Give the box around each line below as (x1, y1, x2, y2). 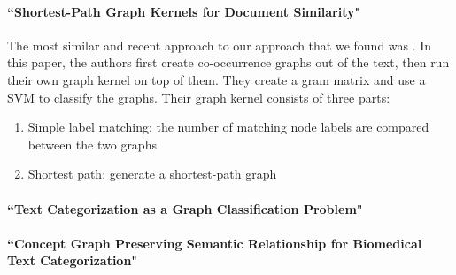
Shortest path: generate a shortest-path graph (27, 164, 277, 183)
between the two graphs (27, 134, 157, 153)
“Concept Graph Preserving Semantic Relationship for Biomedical (7, 233, 422, 252)
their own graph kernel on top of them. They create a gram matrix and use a (7, 70, 426, 88)
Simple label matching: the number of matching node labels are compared (27, 118, 429, 136)
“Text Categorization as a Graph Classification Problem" (7, 199, 363, 218)
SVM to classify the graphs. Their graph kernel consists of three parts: (7, 88, 390, 106)
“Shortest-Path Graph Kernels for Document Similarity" (7, 2, 361, 20)
